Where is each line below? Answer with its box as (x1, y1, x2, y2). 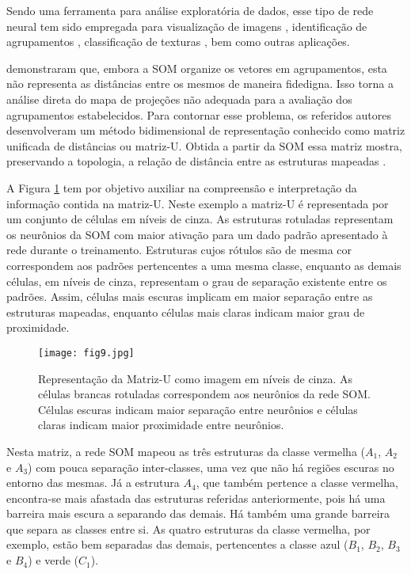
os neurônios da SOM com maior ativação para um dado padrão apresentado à (6, 226, 388, 242)
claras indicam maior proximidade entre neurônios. (38, 416, 284, 433)
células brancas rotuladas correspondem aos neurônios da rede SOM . (38, 386, 371, 402)
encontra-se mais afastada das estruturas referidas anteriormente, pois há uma (6, 489, 386, 506)
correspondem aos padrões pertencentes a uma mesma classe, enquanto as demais (6, 257, 401, 273)
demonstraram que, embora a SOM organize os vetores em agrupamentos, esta (6, 59, 387, 76)
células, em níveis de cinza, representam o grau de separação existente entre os (6, 272, 387, 289)
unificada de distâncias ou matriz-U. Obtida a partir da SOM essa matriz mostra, (6, 137, 402, 154)
